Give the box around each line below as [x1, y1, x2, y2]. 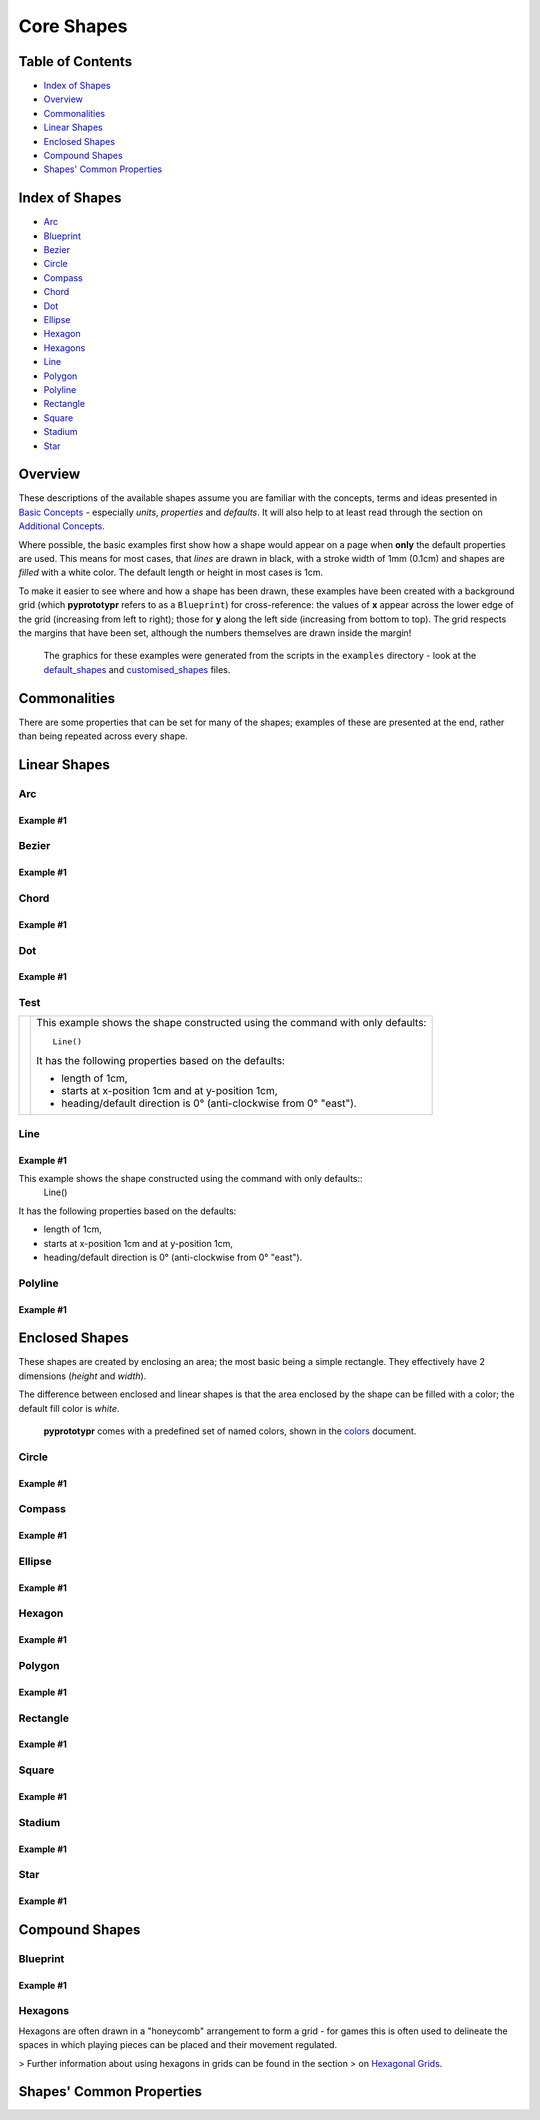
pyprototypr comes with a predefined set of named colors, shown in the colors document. [43, 1425, 417, 1437]
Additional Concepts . [18, 520, 105, 532]
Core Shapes [18, 15, 128, 37]
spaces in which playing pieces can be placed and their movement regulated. [18, 2039, 338, 2051]
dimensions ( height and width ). [18, 1370, 147, 1382]
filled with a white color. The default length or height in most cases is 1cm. [18, 566, 324, 579]
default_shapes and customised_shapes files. [43, 663, 231, 675]
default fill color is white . [18, 1402, 120, 1414]
